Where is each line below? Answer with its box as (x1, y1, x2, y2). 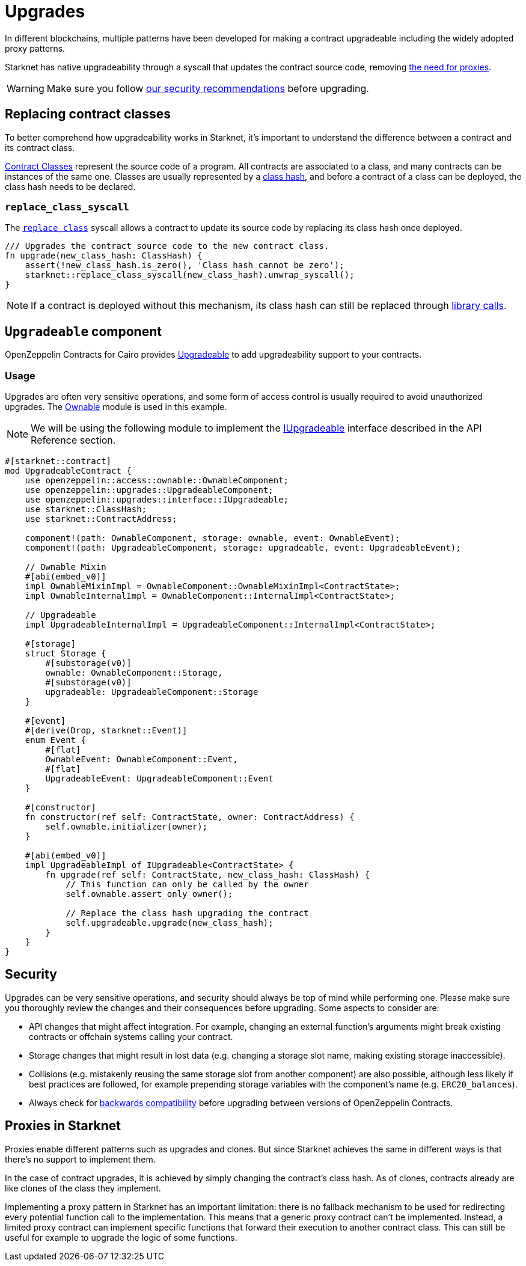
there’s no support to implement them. (5, 1154, 156, 1164)
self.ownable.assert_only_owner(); (66, 888, 233, 899)
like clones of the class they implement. (5, 1182, 161, 1193)
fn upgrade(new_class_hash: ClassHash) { (5, 251, 203, 261)
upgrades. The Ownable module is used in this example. (5, 401, 227, 412)
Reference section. (31, 433, 116, 446)
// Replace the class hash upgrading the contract (66, 908, 309, 918)
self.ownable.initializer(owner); (45, 821, 208, 831)
